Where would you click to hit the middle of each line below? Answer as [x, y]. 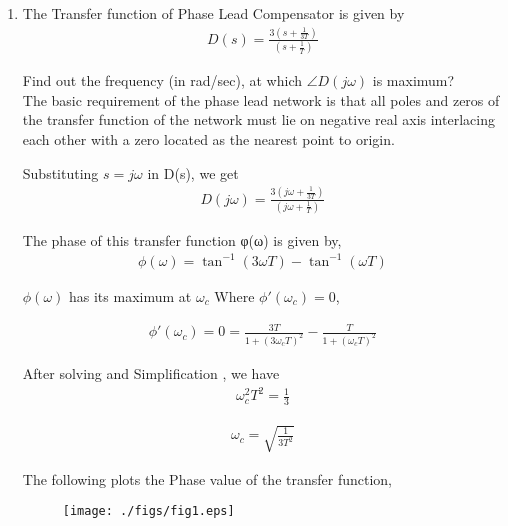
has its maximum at [130, 296]
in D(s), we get [193, 172]
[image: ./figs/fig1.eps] [148, 511]
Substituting [60, 172]
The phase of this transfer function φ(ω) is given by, [182, 239]
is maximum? [413, 80]
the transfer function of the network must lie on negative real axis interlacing [258, 119]
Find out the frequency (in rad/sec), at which [162, 80]
